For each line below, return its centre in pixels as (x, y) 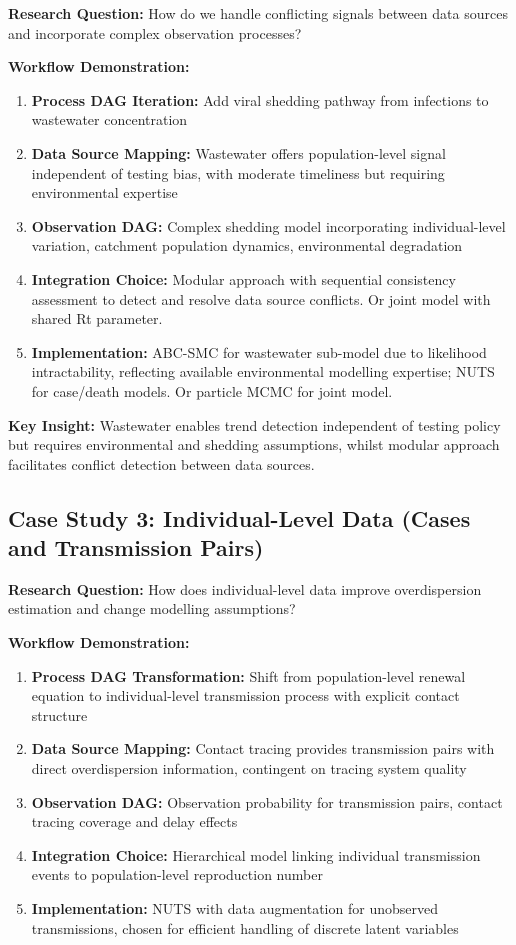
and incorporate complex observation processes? (155, 32)
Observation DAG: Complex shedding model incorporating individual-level (268, 225)
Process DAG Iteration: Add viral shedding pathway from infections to (260, 99)
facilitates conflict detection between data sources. (161, 463)
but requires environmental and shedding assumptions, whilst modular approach (254, 444)
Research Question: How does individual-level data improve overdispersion (245, 588)
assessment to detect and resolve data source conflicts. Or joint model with (261, 298)
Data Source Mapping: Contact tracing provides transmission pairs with (263, 748)
